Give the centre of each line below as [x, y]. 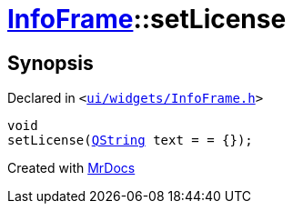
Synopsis [51, 63]
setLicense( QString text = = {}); [130, 141]
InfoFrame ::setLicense [147, 19]
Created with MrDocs [71, 168]
